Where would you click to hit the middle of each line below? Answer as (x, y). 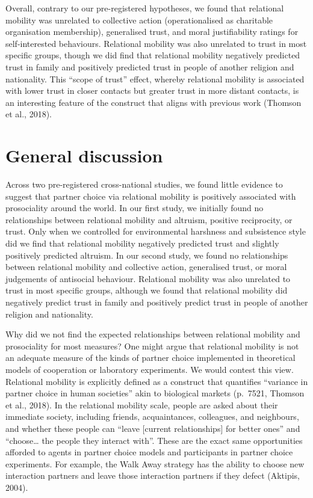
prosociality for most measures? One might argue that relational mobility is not (152, 346)
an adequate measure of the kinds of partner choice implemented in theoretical (150, 358)
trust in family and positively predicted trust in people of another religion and (150, 66)
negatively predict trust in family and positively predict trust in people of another (157, 302)
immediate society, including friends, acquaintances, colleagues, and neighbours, (152, 417)
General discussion (84, 155)
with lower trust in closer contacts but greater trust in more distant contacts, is (152, 91)
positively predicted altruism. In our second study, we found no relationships (147, 255)
